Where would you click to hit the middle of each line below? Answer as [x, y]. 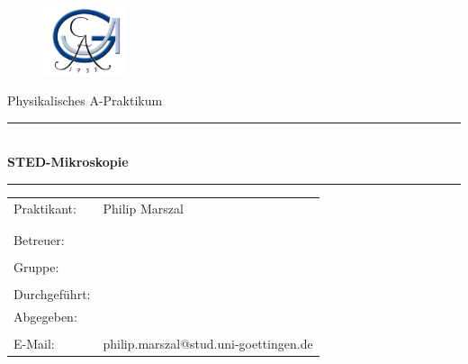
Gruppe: [36, 267]
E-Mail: [34, 344]
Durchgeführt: [52, 294]
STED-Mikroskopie [68, 162]
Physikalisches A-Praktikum [85, 100]
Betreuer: [39, 240]
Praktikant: [45, 208]
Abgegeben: [45, 317]
